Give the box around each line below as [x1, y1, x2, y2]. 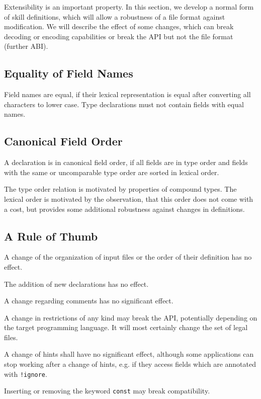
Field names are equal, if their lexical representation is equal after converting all [4, 89, 251, 100]
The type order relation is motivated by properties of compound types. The [4, 184, 237, 194]
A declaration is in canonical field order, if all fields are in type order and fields [4, 157, 248, 168]
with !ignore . [4, 368, 47, 379]
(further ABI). [4, 41, 48, 51]
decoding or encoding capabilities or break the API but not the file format [4, 31, 233, 41]
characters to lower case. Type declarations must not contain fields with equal [4, 99, 244, 109]
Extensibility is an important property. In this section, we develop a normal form [4, 2, 254, 12]
